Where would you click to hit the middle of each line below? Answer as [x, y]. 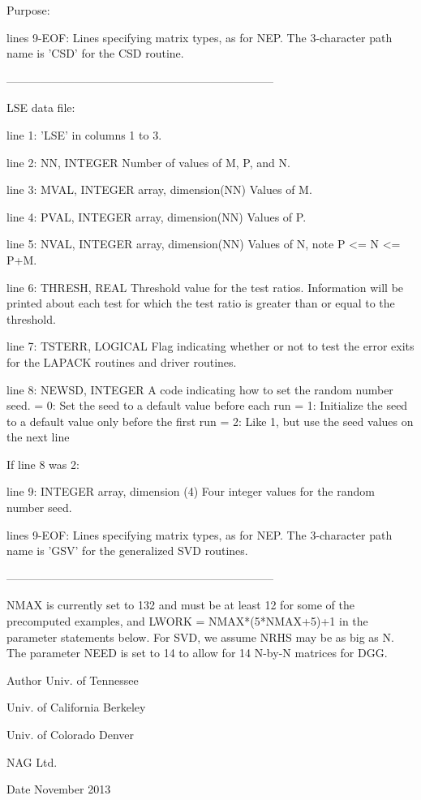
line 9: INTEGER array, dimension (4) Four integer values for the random [191, 491]
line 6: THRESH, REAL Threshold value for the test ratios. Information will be [205, 287]
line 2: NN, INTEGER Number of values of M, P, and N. [148, 162]
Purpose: [28, 10]
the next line [38, 437]
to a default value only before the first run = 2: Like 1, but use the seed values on [210, 421]
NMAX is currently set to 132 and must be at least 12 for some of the [181, 605]
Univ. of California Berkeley [76, 707]
